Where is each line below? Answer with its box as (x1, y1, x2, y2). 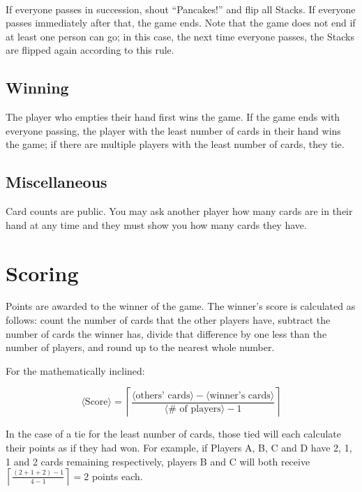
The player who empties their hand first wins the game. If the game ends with (6, 110, 340, 124)
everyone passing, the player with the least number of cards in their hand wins (6, 123, 341, 137)
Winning (6, 77, 69, 98)
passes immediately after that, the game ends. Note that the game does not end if (6, 15, 356, 30)
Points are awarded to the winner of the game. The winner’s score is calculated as (6, 299, 356, 313)
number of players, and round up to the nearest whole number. (6, 340, 275, 355)
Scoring (6, 258, 79, 287)
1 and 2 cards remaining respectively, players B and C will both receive (6, 454, 310, 468)
